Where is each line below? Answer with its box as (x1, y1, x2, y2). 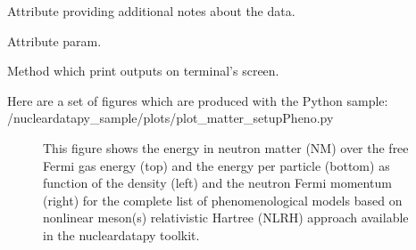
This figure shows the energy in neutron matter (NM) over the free (43, 138, 409, 157)
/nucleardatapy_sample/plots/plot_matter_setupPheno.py (7, 109, 334, 127)
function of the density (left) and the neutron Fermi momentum (43, 173, 392, 192)
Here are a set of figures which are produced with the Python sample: (7, 91, 388, 109)
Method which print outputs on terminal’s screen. (7, 61, 279, 80)
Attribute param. (7, 31, 102, 50)
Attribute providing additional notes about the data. (7, 2, 295, 20)
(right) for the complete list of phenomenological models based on (43, 190, 403, 209)
